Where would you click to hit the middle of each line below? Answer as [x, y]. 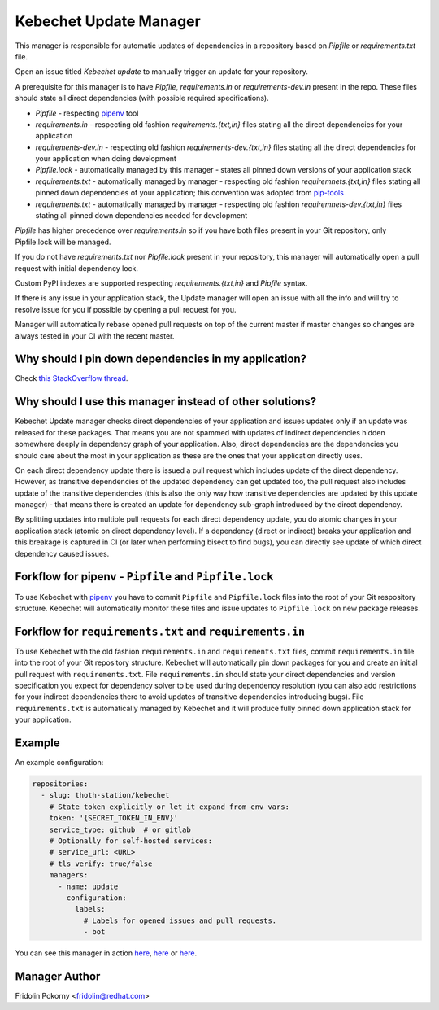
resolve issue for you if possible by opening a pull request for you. [126, 309]
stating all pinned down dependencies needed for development [141, 216]
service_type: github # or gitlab [120, 829]
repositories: [60, 784]
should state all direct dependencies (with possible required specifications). [142, 98]
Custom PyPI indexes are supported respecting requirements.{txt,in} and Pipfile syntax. [161, 283]
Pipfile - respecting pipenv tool [87, 113]
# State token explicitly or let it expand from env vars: [170, 807]
